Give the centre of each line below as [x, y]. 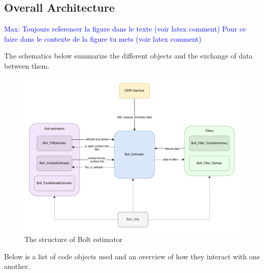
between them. [27, 65]
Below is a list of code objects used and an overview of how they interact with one [132, 256]
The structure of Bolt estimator [74, 239]
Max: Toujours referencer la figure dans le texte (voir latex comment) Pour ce [125, 29]
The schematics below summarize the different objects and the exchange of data [128, 56]
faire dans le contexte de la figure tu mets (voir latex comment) [103, 38]
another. [17, 266]
